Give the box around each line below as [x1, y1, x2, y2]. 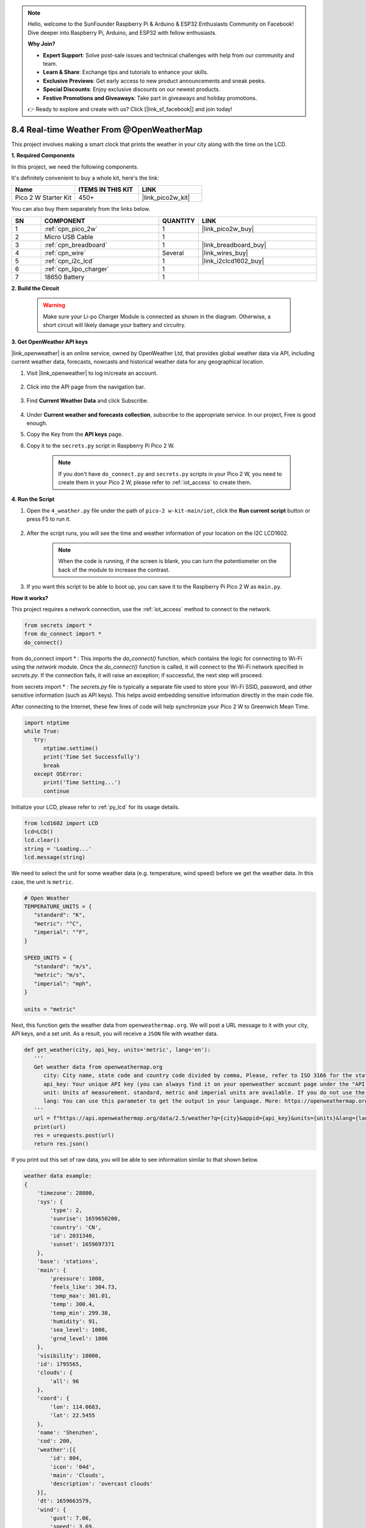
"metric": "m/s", [34, 972, 85, 979]
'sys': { [37, 1198, 63, 1205]
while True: [24, 728, 60, 735]
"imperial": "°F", [34, 929, 89, 936]
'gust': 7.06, [49, 1515, 92, 1521]
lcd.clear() [24, 837, 60, 843]
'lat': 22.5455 [49, 1412, 96, 1419]
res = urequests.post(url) [34, 1131, 115, 1139]
